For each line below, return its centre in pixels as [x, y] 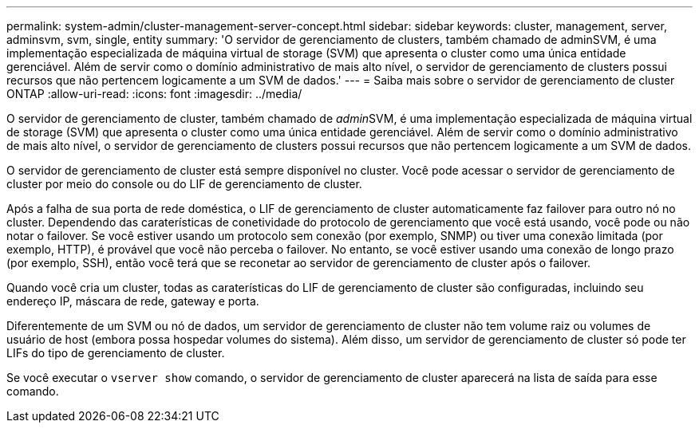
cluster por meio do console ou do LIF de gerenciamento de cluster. [184, 184]
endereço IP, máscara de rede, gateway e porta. [133, 301]
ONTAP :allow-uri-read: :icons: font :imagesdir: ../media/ [154, 94]
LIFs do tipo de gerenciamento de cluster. [116, 353]
